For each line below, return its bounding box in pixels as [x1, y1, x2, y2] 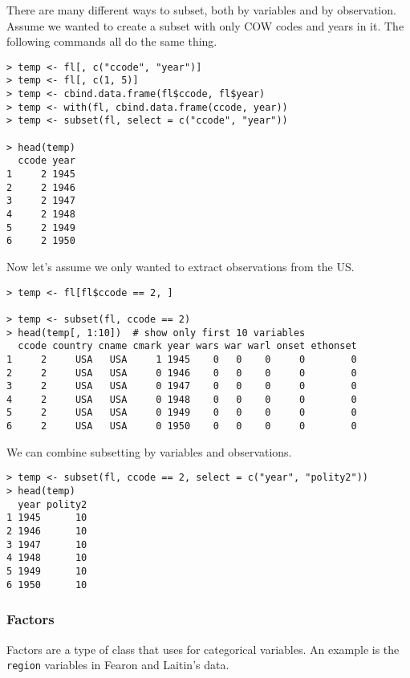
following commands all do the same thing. [6, 33, 217, 50]
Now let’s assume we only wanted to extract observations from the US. [6, 258, 355, 274]
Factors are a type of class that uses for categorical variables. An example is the [6, 640, 400, 657]
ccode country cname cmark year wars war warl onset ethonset [18, 340, 357, 352]
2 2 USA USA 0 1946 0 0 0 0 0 [6, 367, 357, 379]
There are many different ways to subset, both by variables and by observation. [6, 2, 396, 18]
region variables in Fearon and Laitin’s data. [6, 656, 229, 673]
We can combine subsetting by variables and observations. [6, 443, 292, 460]
